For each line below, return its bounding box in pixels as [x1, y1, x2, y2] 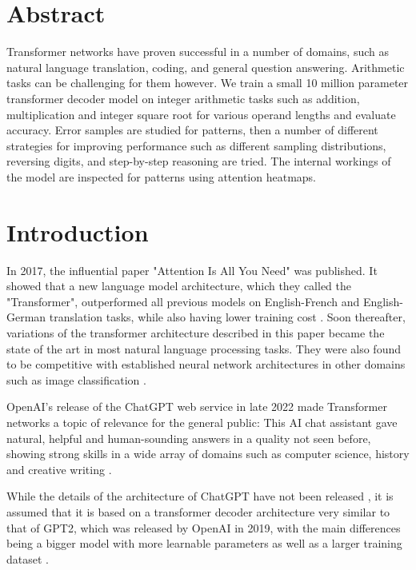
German [6, 309, 46, 325]
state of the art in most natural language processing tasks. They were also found [6, 340, 402, 357]
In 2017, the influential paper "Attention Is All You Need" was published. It [6, 261, 378, 278]
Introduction [6, 215, 149, 248]
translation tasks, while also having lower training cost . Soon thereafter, [49, 309, 406, 325]
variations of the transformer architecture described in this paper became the [6, 324, 385, 341]
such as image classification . [6, 371, 146, 388]
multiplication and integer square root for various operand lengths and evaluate [6, 106, 396, 122]
